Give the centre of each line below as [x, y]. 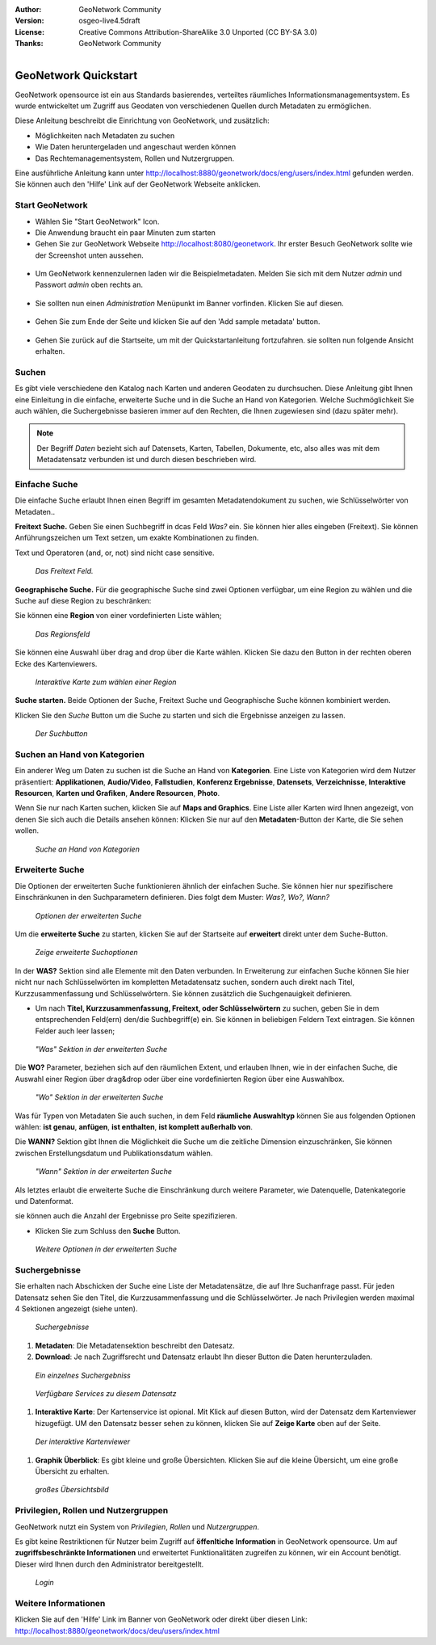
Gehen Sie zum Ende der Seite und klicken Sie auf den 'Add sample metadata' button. [178, 322]
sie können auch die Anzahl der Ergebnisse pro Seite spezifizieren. [126, 1216]
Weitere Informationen [60, 1603]
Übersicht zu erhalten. [72, 1471]
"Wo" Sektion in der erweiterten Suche [99, 1097]
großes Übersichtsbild [72, 1490]
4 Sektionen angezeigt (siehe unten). [76, 1309]
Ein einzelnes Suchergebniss [83, 1375]
